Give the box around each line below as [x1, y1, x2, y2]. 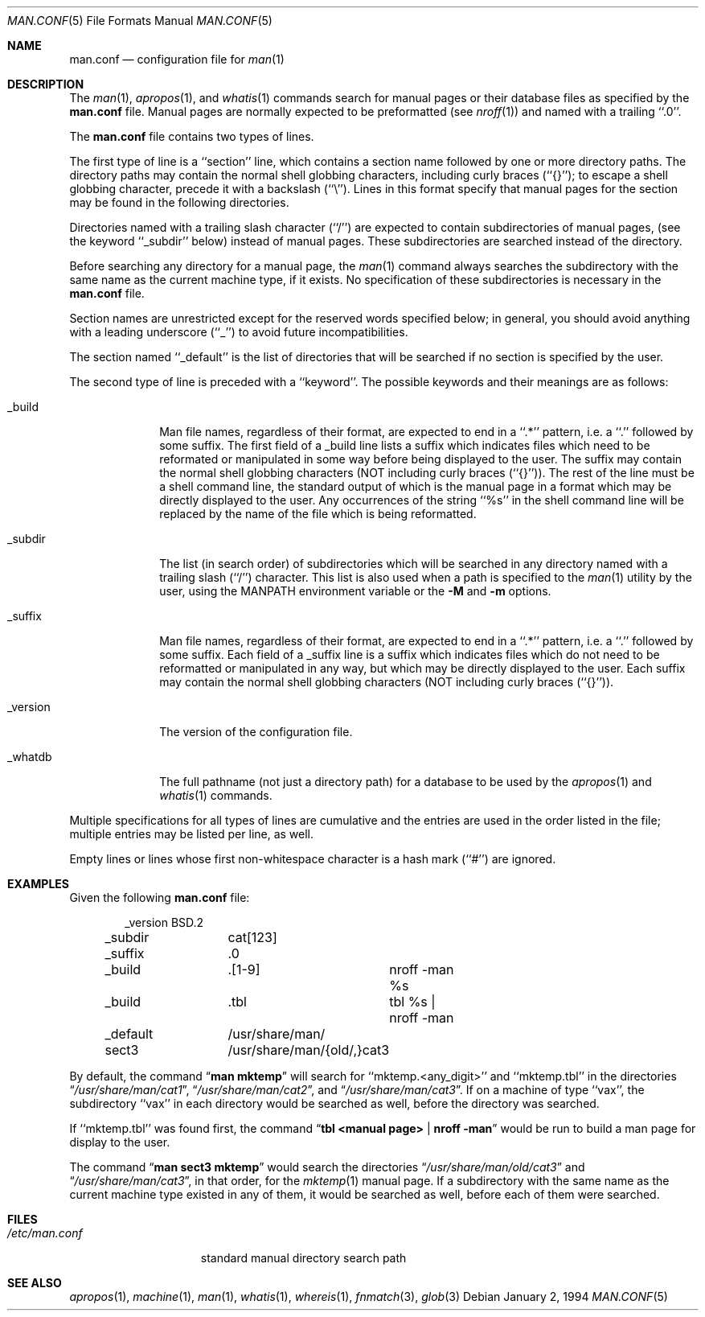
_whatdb [7, 750, 52, 763]
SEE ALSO [7, 1276, 62, 1290]
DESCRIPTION [7, 77, 84, 91]
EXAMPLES [7, 877, 69, 891]
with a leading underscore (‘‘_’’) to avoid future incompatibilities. [69, 325, 408, 339]
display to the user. [69, 1135, 170, 1149]
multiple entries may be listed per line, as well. [69, 827, 314, 841]
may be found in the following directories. [69, 195, 289, 209]
